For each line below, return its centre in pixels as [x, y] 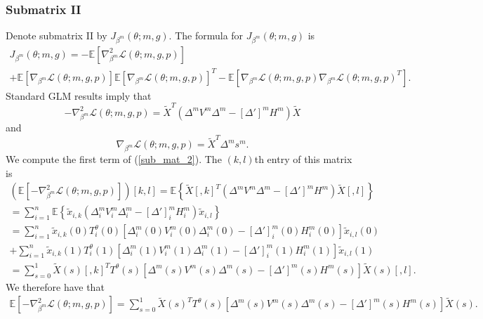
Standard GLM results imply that [79, 95]
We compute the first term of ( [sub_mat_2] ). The [114, 159]
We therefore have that [55, 286]
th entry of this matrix [303, 159]
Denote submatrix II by [57, 35]
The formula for [209, 35]
